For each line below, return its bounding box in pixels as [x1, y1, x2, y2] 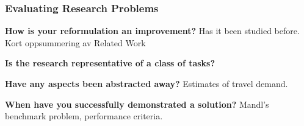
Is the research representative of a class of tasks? [5, 57, 215, 69]
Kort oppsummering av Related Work [5, 36, 146, 49]
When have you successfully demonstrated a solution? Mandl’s [5, 97, 269, 110]
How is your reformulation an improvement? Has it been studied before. [5, 24, 300, 37]
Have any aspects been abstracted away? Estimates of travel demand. [5, 77, 288, 89]
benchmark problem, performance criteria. [5, 110, 163, 122]
